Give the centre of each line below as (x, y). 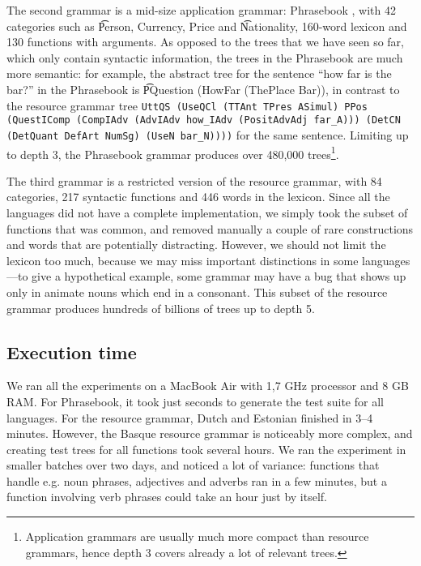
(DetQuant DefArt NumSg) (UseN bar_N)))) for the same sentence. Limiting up (208, 134)
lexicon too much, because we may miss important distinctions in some (183, 260)
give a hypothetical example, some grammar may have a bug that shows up (219, 276)
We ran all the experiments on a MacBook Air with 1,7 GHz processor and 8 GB (208, 386)
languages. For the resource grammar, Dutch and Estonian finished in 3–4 (190, 417)
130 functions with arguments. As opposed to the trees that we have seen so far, (205, 42)
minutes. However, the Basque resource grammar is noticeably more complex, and (210, 433)
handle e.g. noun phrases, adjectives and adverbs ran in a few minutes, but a (197, 480)
